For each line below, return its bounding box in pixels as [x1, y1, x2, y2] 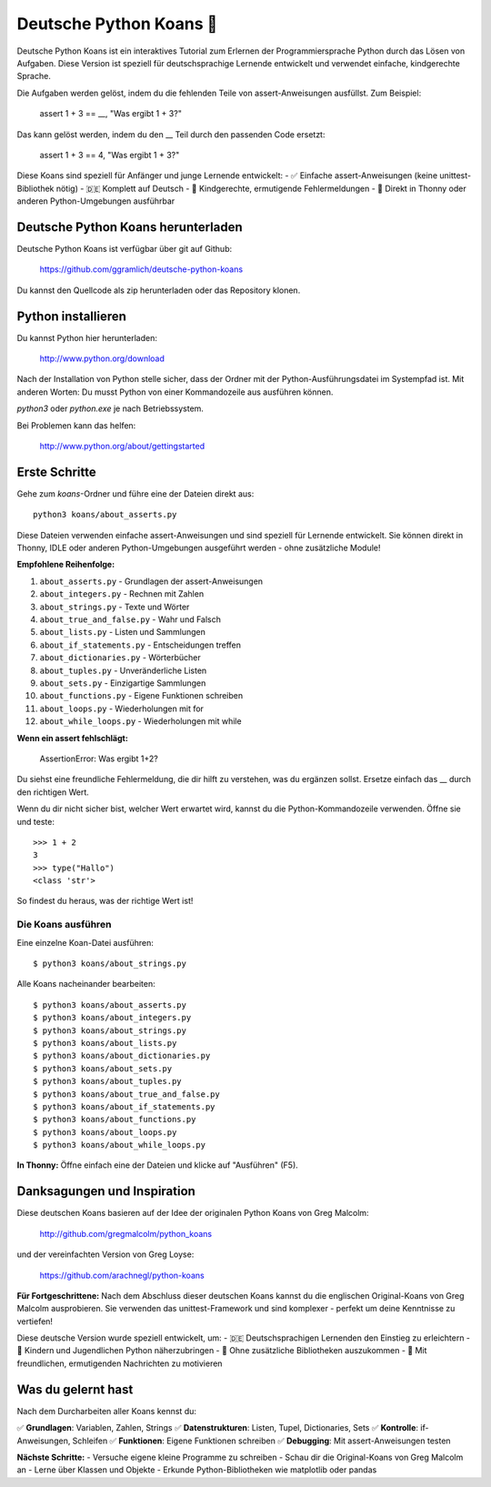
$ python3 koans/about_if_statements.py [33, 1101, 215, 1111]
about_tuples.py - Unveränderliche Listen [39, 665, 207, 676]
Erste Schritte [16, 464, 97, 479]
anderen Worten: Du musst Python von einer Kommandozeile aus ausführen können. [16, 387, 334, 397]
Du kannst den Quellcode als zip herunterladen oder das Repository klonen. [16, 285, 301, 296]
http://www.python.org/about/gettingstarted [39, 441, 205, 451]
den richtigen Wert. [16, 787, 90, 798]
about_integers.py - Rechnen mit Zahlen [39, 588, 205, 599]
